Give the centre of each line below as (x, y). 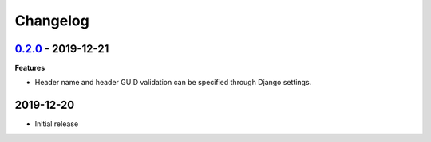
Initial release (57, 124)
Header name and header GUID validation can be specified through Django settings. (173, 83)
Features (30, 68)
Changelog (52, 21)
